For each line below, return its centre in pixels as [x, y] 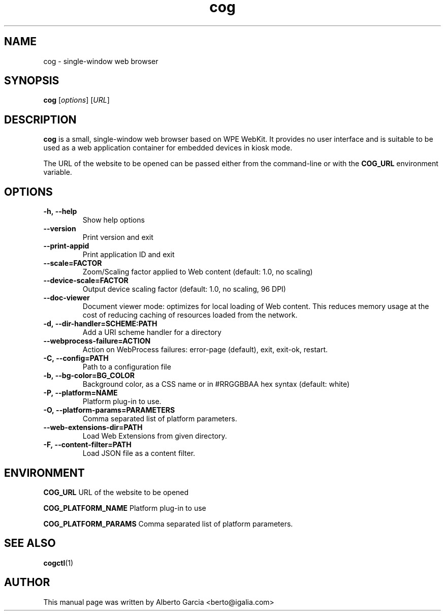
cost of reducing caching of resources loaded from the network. [190, 315]
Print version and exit [118, 237]
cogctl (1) [58, 563]
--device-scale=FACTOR [86, 281]
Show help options [114, 220]
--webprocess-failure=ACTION [97, 341]
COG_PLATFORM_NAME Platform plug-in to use [125, 508]
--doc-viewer [67, 298]
